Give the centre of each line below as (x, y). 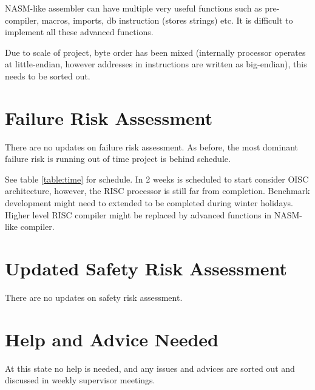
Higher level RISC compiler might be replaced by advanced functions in (138, 214)
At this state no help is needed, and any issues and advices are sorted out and (150, 368)
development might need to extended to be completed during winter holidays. (149, 203)
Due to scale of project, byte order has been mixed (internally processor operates (155, 52)
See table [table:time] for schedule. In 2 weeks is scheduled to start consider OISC (157, 179)
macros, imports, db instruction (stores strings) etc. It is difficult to (167, 20)
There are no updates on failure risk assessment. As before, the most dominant (151, 146)
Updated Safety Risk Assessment (146, 268)
